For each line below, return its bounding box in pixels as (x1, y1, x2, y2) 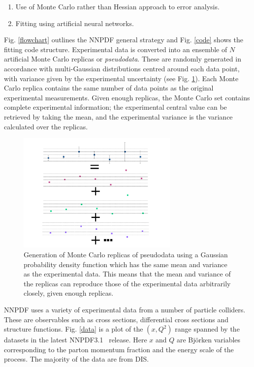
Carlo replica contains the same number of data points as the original (4, 83, 214, 93)
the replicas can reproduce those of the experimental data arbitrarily (24, 278, 231, 288)
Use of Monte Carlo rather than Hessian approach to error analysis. (15, 1, 220, 11)
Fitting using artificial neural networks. (15, 18, 134, 28)
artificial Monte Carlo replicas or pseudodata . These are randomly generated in (4, 54, 241, 64)
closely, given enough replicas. (24, 288, 114, 298)
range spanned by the (175, 324, 240, 334)
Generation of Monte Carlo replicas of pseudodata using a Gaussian (24, 249, 228, 260)
